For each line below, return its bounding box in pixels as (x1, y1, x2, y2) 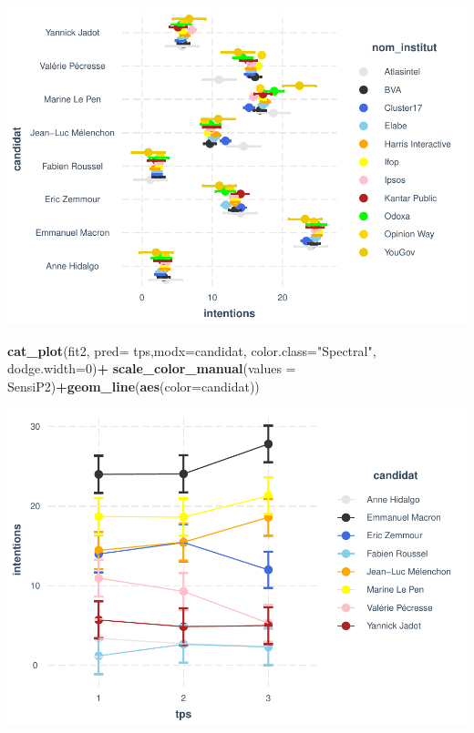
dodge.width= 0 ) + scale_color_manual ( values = (7, 359, 296, 378)
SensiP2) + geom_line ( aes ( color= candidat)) (7, 376, 260, 395)
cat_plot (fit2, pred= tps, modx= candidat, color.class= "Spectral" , (7, 341, 376, 360)
